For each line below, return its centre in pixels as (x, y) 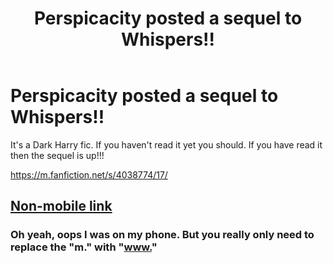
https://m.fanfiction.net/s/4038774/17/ (89, 174)
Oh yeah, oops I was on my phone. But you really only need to (162, 235)
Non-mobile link (61, 206)
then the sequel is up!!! (57, 155)
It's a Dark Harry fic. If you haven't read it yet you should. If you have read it (166, 144)
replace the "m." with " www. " (84, 247)
